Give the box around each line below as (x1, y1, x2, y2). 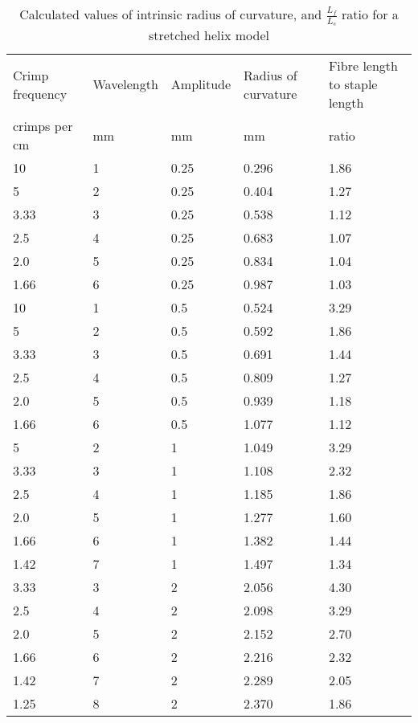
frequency (13, 84, 68, 103)
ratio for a (342, 5, 399, 23)
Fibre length (328, 56, 398, 76)
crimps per (13, 116, 73, 136)
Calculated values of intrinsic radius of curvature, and (19, 5, 322, 23)
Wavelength (92, 75, 158, 94)
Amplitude (170, 75, 232, 94)
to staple (328, 75, 378, 94)
